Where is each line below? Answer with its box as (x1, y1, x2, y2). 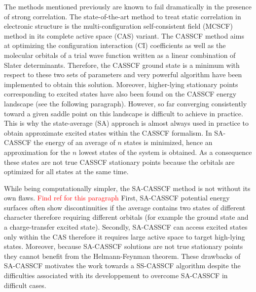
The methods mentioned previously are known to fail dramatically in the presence (4, 1, 252, 11)
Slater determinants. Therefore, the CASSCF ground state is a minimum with (4, 59, 240, 70)
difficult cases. (4, 280, 46, 290)
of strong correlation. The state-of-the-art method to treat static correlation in (4, 11, 241, 21)
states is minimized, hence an (124, 137, 213, 147)
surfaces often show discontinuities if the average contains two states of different (4, 202, 246, 212)
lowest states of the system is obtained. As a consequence (79, 146, 252, 157)
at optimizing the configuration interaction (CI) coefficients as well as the (4, 40, 226, 50)
